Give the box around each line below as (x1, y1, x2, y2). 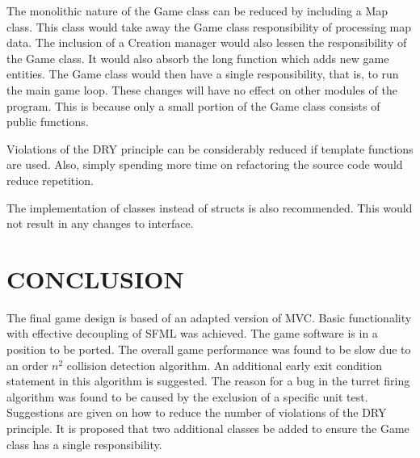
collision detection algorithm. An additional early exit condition (66, 356, 383, 373)
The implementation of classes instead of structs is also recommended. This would (6, 199, 413, 216)
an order (6, 356, 48, 373)
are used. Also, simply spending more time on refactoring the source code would (6, 156, 403, 173)
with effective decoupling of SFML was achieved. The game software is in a (6, 325, 378, 342)
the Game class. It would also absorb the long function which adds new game (6, 49, 389, 66)
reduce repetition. (6, 171, 94, 188)
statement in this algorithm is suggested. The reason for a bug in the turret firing (6, 372, 410, 389)
